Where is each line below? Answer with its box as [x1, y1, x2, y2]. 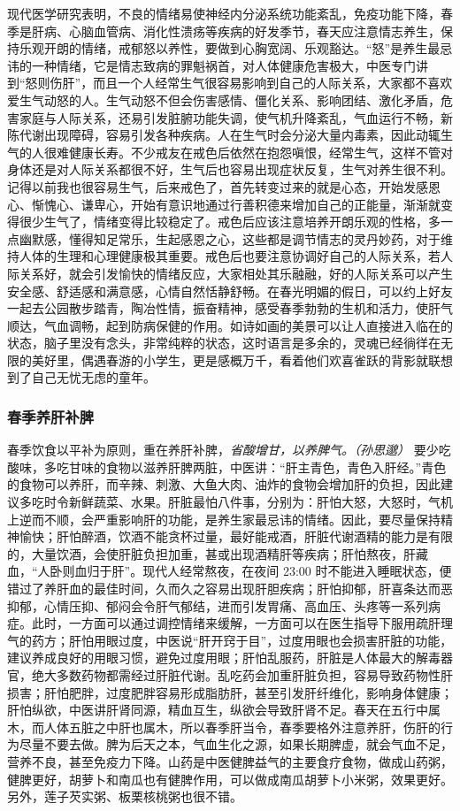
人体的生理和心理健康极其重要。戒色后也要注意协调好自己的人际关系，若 [19, 247, 441, 265]
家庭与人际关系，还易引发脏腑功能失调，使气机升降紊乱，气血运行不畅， [19, 108, 441, 126]
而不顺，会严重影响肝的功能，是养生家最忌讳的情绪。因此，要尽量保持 [31, 509, 441, 528]
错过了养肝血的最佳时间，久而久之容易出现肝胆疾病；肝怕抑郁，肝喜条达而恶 [7, 579, 453, 598]
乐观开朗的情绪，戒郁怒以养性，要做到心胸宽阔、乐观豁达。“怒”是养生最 [19, 39, 441, 57]
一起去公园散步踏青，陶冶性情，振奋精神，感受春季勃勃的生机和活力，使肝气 [7, 299, 453, 318]
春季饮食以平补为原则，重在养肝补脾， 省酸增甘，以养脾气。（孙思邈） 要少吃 [7, 440, 451, 459]
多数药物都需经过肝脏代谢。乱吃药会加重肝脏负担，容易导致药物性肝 [56, 666, 453, 684]
